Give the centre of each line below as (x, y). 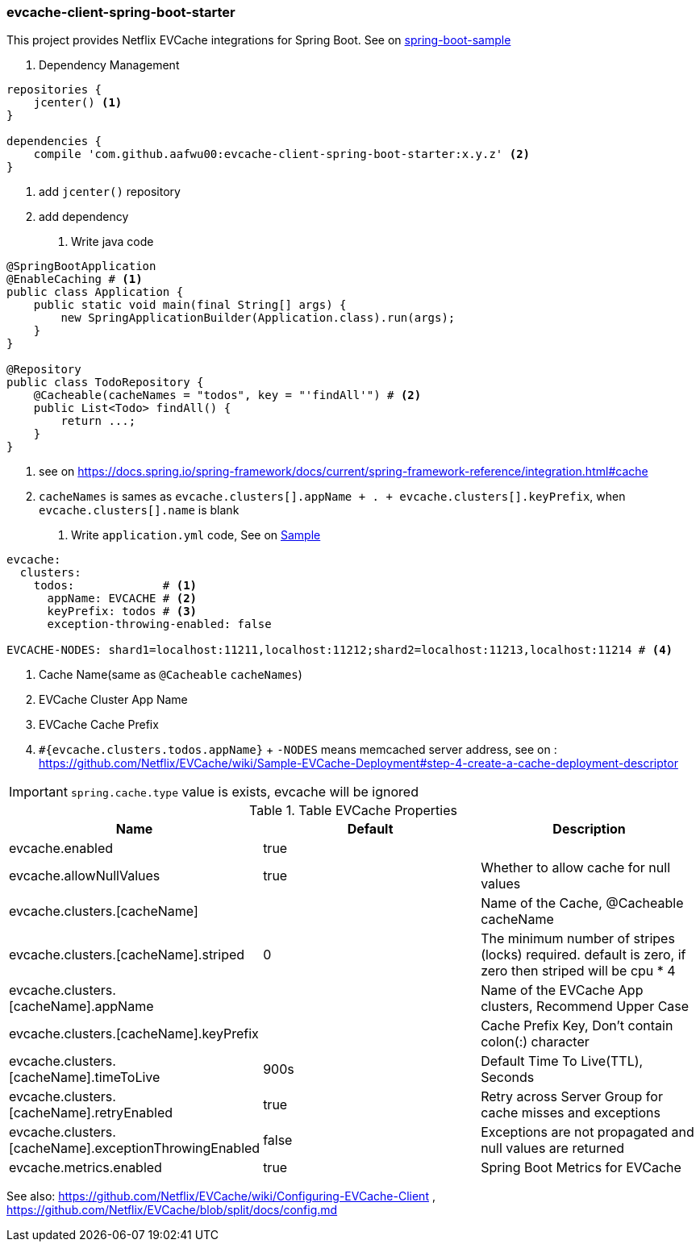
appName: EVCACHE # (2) (122, 599)
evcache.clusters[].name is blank (139, 510)
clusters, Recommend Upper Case (585, 1007)
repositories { (54, 90)
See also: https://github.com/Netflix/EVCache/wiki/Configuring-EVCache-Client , (221, 1196)
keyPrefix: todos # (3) (122, 612)
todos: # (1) (115, 586)
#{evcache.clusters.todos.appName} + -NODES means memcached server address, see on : (298, 750)
